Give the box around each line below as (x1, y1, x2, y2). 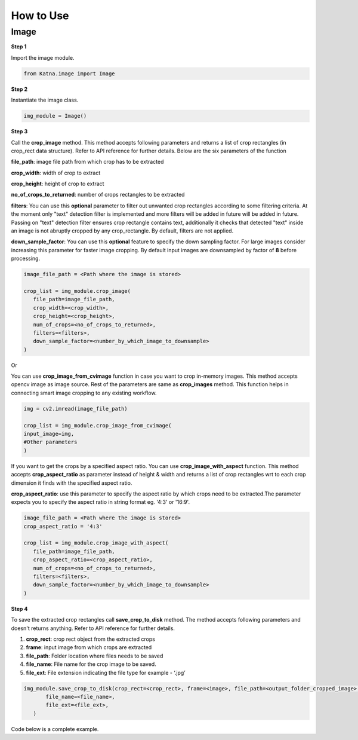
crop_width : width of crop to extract (11, 169, 101, 176)
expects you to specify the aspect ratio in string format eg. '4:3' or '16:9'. (11, 499, 190, 506)
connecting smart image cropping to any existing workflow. (11, 389, 157, 396)
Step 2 (11, 85, 28, 93)
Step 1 (11, 43, 27, 50)
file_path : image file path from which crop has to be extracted (11, 158, 164, 166)
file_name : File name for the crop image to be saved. (26, 661, 156, 668)
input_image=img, (23, 430, 75, 437)
